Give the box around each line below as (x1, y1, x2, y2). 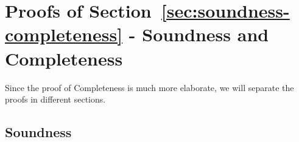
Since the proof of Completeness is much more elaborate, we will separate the (5, 81, 294, 93)
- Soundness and (128, 22, 269, 47)
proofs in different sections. (5, 93, 106, 106)
